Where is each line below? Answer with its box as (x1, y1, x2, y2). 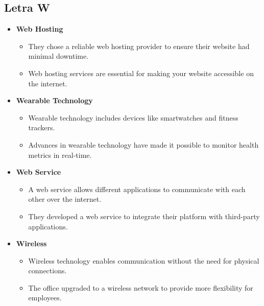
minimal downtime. (28, 51, 89, 61)
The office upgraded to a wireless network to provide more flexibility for (28, 282, 253, 293)
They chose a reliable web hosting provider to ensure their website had (28, 40, 250, 51)
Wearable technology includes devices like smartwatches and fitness (28, 112, 238, 123)
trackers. (28, 122, 55, 133)
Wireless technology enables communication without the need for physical (28, 255, 259, 266)
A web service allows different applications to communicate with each (28, 183, 246, 194)
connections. (28, 265, 67, 276)
